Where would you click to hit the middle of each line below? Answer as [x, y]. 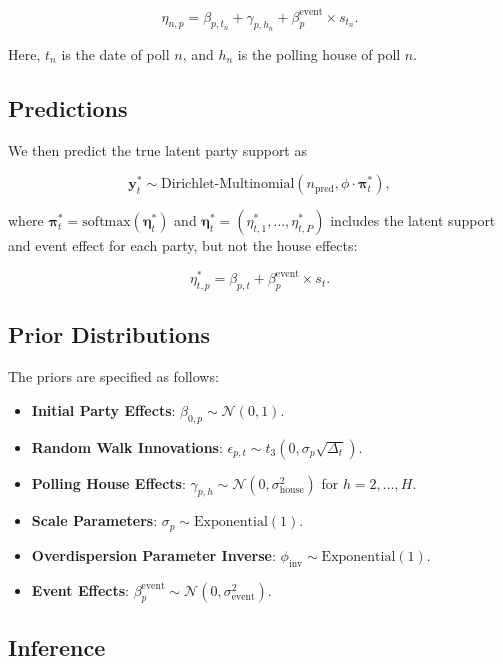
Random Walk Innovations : [127, 446]
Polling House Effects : [108, 482]
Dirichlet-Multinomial [228, 184]
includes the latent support [413, 220]
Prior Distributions [109, 334]
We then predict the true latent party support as [157, 149]
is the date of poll [115, 53]
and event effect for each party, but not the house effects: [183, 245]
